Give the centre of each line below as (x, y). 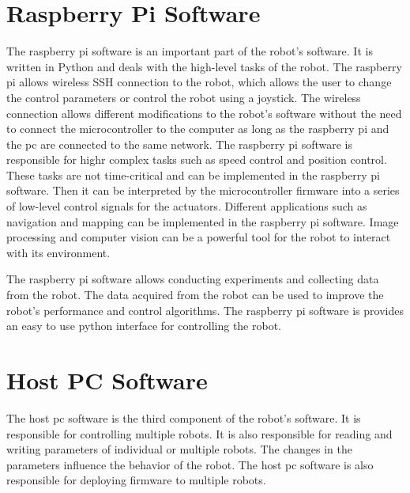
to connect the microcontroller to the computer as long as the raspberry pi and (198, 129)
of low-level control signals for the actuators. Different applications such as (187, 206)
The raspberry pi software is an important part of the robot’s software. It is (190, 51)
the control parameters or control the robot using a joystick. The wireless (184, 97)
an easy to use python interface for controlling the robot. (144, 326)
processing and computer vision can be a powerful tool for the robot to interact (199, 237)
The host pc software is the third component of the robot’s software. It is (184, 417)
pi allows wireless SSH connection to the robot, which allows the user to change (199, 82)
